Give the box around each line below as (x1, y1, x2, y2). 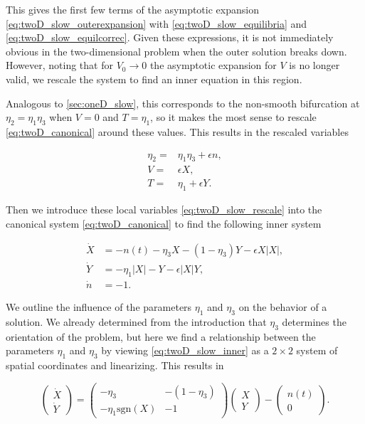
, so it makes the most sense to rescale (150, 110, 317, 124)
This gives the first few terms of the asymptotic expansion (6, 2, 259, 16)
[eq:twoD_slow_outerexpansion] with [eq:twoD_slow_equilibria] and (6, 16, 307, 31)
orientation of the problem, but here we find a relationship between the (6, 329, 316, 344)
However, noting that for (6, 58, 113, 73)
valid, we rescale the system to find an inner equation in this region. (6, 71, 302, 86)
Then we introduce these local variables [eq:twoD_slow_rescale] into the (6, 202, 322, 217)
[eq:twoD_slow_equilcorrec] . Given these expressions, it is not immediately (6, 30, 334, 45)
